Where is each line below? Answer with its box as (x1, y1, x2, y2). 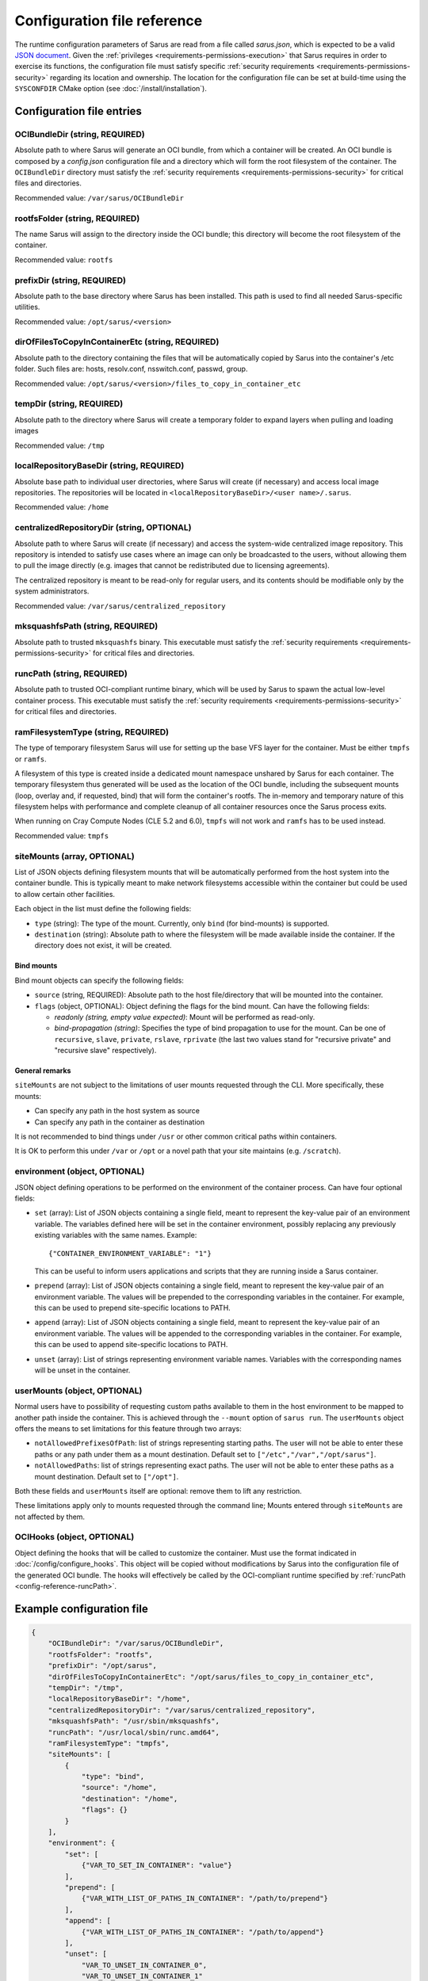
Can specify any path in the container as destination (34, 1117, 205, 1127)
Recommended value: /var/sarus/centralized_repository (14, 601, 226, 610)
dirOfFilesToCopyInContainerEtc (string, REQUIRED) (14, 337, 220, 348)
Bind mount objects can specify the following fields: (14, 975, 184, 985)
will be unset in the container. (34, 1365, 131, 1375)
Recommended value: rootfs (14, 254, 113, 265)
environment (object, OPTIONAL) (14, 1166, 145, 1177)
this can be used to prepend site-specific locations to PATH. (34, 1303, 231, 1313)
